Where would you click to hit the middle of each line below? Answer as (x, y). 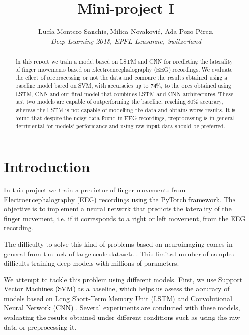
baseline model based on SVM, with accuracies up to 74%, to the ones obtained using (123, 86)
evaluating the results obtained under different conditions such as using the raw (122, 317)
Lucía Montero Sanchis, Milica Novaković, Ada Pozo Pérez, (126, 31)
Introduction (47, 167)
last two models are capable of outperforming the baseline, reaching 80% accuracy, (119, 102)
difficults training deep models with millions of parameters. (92, 263)
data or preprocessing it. (40, 327)
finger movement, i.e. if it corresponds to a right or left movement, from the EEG (125, 218)
